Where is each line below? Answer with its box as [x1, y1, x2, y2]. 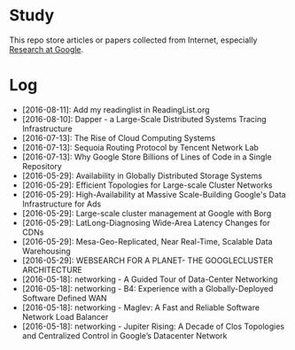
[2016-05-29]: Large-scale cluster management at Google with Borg [21, 207, 272, 218]
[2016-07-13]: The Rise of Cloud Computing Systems [21, 132, 216, 143]
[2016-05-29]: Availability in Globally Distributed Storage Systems [21, 170, 263, 181]
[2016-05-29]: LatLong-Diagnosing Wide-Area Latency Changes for [21, 217, 270, 228]
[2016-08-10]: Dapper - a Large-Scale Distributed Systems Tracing [21, 113, 268, 124]
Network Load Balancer [21, 311, 109, 322]
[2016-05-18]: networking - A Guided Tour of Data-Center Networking [21, 274, 278, 284]
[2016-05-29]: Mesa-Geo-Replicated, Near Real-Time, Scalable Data [21, 236, 273, 246]
